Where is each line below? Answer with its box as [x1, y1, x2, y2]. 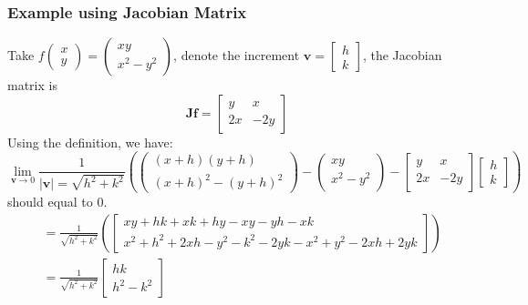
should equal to [7, 192, 93, 211]
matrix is [7, 76, 57, 95]
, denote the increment [173, 46, 300, 65]
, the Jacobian [362, 46, 442, 65]
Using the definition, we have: [7, 132, 173, 151]
